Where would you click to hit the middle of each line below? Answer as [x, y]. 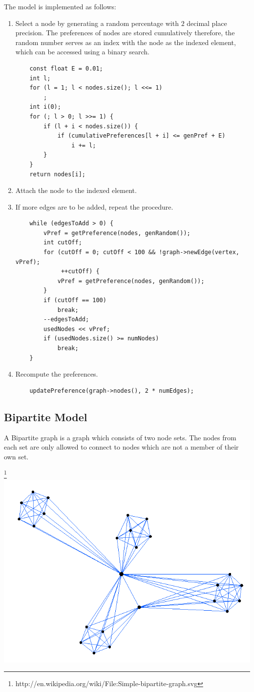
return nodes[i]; [57, 174]
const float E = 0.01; [66, 68]
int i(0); [45, 107]
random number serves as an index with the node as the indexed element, [126, 42]
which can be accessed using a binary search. [82, 52]
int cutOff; [63, 243]
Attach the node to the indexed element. [76, 190]
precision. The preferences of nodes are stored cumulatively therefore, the [125, 33]
